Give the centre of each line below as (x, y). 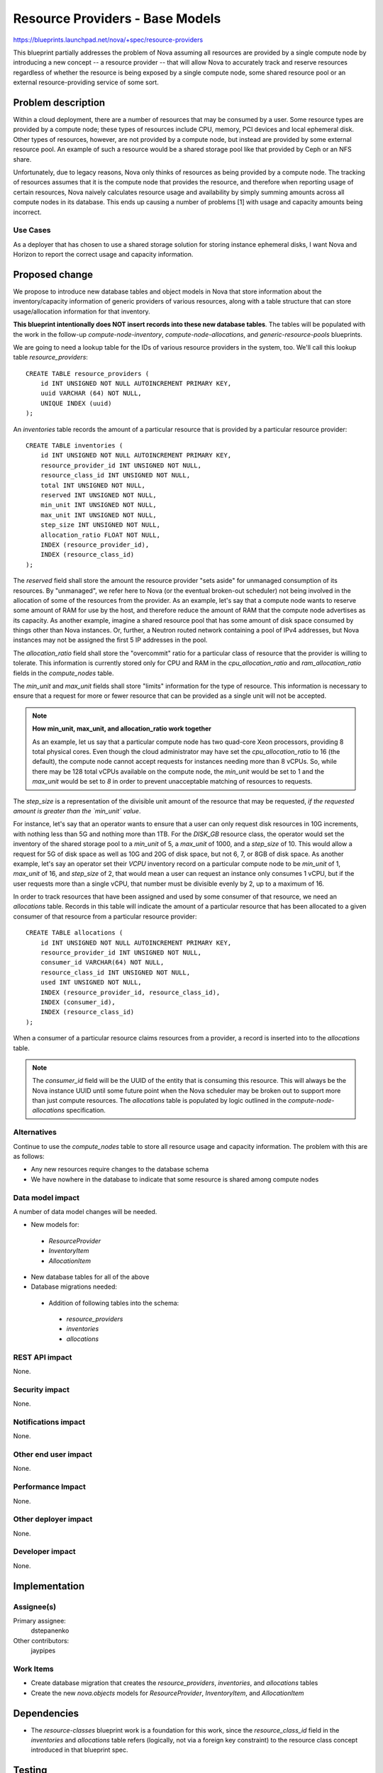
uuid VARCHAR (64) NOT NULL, (91, 393)
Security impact (41, 1389)
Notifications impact (49, 1422)
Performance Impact (50, 1487)
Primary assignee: (40, 1621)
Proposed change (53, 274)
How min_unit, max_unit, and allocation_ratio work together (122, 729)
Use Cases (32, 230)
